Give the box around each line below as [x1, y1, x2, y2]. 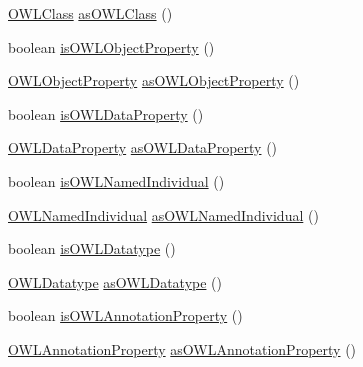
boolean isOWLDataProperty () [8, 103, 204, 124]
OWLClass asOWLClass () [8, 3, 173, 23]
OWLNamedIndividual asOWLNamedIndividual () [8, 204, 319, 225]
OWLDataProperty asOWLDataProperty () [8, 137, 278, 158]
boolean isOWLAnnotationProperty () [8, 305, 243, 326]
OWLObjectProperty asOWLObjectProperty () [8, 70, 300, 91]
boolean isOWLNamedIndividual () [8, 170, 225, 191]
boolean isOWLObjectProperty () [8, 36, 215, 57]
